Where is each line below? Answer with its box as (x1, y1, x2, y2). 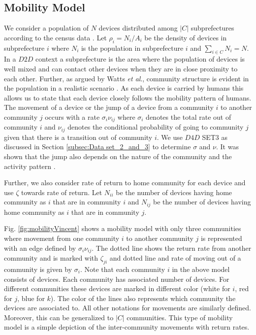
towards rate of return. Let (21, 187, 102, 197)
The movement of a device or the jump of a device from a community (4, 102, 214, 112)
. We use (157, 132, 183, 142)
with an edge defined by (4, 242, 76, 253)
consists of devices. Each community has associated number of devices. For (4, 273, 229, 284)
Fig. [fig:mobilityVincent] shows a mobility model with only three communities (4, 223, 241, 234)
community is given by (4, 264, 72, 274)
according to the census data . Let (4, 32, 107, 42)
